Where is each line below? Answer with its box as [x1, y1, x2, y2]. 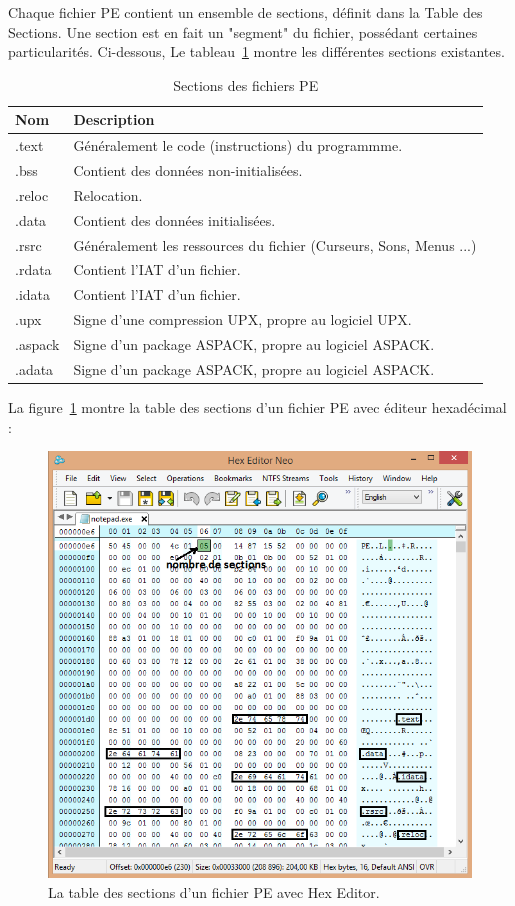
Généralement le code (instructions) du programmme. [73, 135, 403, 156]
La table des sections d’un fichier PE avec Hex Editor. [48, 881, 380, 902]
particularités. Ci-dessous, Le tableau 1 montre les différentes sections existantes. [8, 41, 505, 62]
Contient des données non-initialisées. [73, 160, 303, 181]
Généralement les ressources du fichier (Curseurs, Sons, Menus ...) [73, 234, 477, 255]
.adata [15, 358, 54, 379]
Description [73, 109, 155, 130]
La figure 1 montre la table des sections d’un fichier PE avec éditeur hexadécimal [8, 396, 507, 417]
